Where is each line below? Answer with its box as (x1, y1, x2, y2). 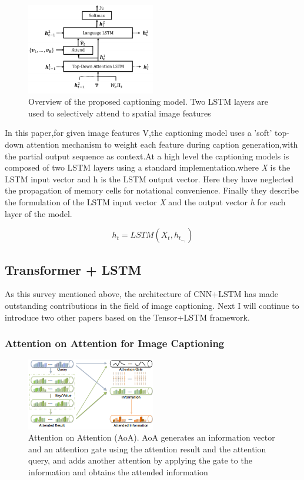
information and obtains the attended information (28, 466, 208, 478)
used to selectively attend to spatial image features (28, 106, 211, 119)
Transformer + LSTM (5, 260, 142, 278)
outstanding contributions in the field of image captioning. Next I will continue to (5, 299, 299, 311)
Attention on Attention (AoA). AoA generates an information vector (28, 431, 275, 444)
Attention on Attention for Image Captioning (5, 336, 225, 351)
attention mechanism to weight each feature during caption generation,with (26, 138, 298, 150)
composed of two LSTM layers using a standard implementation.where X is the (5, 161, 290, 174)
